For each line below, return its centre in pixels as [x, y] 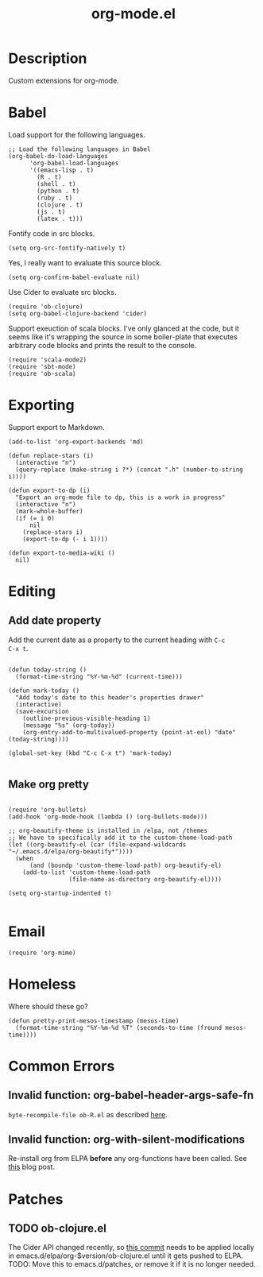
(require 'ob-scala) [43, 373]
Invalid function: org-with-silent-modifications [127, 1139]
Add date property [55, 621]
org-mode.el [133, 14]
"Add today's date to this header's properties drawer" [110, 697]
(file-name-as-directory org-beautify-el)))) [145, 879]
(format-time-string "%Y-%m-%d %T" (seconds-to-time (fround [119, 1027]
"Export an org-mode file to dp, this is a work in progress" [120, 497]
